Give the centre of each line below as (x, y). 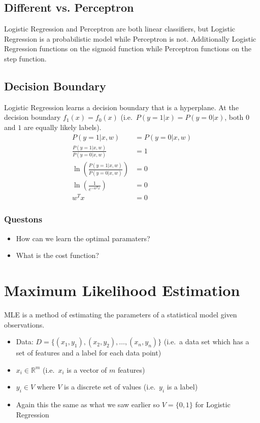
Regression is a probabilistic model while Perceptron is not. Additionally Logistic (130, 38)
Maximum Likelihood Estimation (122, 290)
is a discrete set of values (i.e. (110, 387)
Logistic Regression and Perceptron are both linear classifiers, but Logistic (120, 29)
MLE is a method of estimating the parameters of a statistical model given (121, 314)
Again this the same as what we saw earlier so (88, 404)
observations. (24, 324)
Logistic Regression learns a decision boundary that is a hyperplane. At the (121, 107)
